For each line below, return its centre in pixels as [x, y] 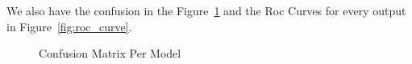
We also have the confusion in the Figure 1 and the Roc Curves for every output [206, 10]
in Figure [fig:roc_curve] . [69, 26]
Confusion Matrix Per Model [110, 53]
